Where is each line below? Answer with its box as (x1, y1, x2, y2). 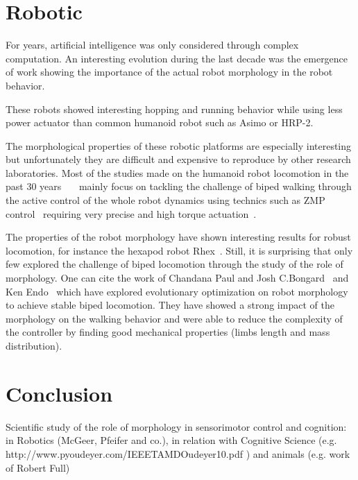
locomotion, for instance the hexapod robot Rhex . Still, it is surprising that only (6, 243, 353, 257)
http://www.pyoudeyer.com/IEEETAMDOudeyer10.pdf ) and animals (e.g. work (6, 446, 350, 461)
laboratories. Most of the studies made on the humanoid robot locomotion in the (6, 165, 349, 180)
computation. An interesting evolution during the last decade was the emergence (6, 51, 348, 65)
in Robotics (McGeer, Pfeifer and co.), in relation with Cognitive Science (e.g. (6, 433, 337, 447)
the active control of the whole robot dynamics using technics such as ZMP (6, 193, 325, 207)
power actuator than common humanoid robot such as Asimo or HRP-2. (6, 115, 314, 130)
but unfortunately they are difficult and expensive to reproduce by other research (6, 152, 351, 166)
